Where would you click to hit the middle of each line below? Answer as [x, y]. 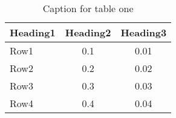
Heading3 [144, 32]
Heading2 [88, 32]
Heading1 [33, 32]
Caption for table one [88, 8]
